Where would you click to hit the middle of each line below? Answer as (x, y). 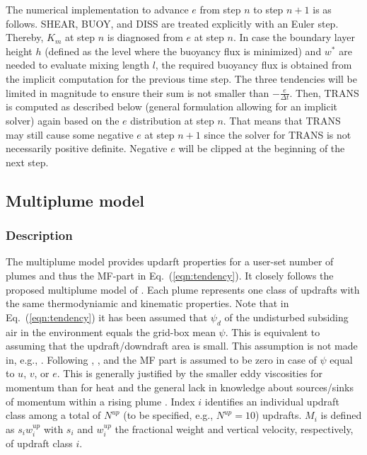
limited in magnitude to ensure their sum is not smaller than (138, 92)
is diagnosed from (145, 37)
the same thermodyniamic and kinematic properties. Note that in (147, 303)
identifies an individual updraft (272, 401)
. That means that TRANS (282, 120)
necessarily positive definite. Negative (87, 148)
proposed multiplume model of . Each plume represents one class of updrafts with (183, 289)
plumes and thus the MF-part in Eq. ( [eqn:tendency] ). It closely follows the (170, 275)
